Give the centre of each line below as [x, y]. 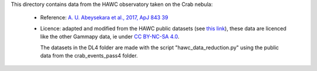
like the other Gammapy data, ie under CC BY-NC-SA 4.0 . [110, 37]
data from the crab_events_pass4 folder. [89, 55]
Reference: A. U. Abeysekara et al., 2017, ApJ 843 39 [104, 18]
